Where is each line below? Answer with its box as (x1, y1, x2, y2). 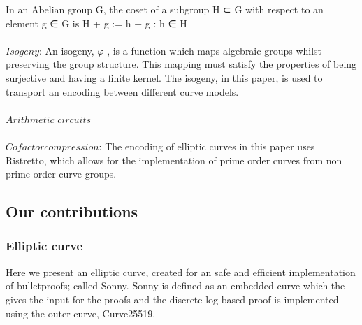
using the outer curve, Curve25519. (6, 305, 156, 320)
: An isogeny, (39, 43, 94, 57)
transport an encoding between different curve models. (6, 84, 239, 99)
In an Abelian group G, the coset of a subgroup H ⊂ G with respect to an (6, 2, 324, 16)
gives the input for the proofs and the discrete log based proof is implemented (6, 291, 339, 306)
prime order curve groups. (6, 166, 117, 181)
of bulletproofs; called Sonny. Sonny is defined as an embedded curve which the (6, 278, 345, 293)
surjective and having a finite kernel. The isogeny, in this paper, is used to (6, 70, 323, 85)
